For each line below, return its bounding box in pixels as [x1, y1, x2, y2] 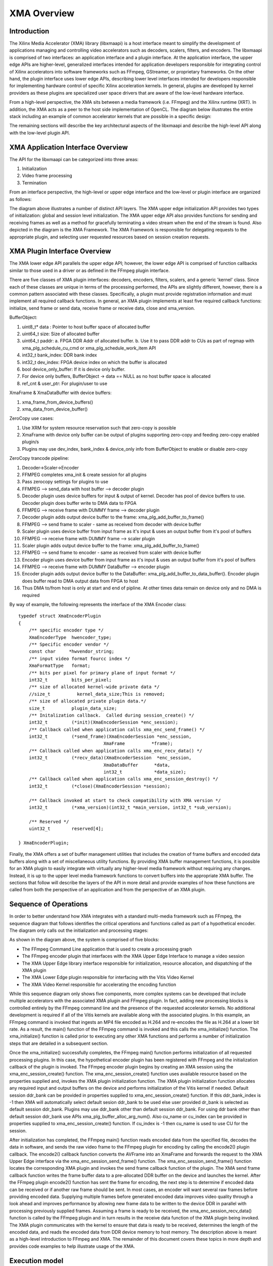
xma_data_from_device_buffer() [22, 406, 88, 412]
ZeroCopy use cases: [9, 415, 54, 421]
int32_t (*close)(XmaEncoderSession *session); [28, 783, 170, 789]
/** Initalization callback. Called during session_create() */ [28, 712, 195, 718]
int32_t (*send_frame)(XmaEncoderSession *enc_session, [28, 734, 192, 739]
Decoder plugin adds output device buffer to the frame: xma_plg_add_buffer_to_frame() [22, 514, 204, 520]
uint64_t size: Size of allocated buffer [22, 331, 100, 337]
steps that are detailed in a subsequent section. [9, 1040, 109, 1046]
